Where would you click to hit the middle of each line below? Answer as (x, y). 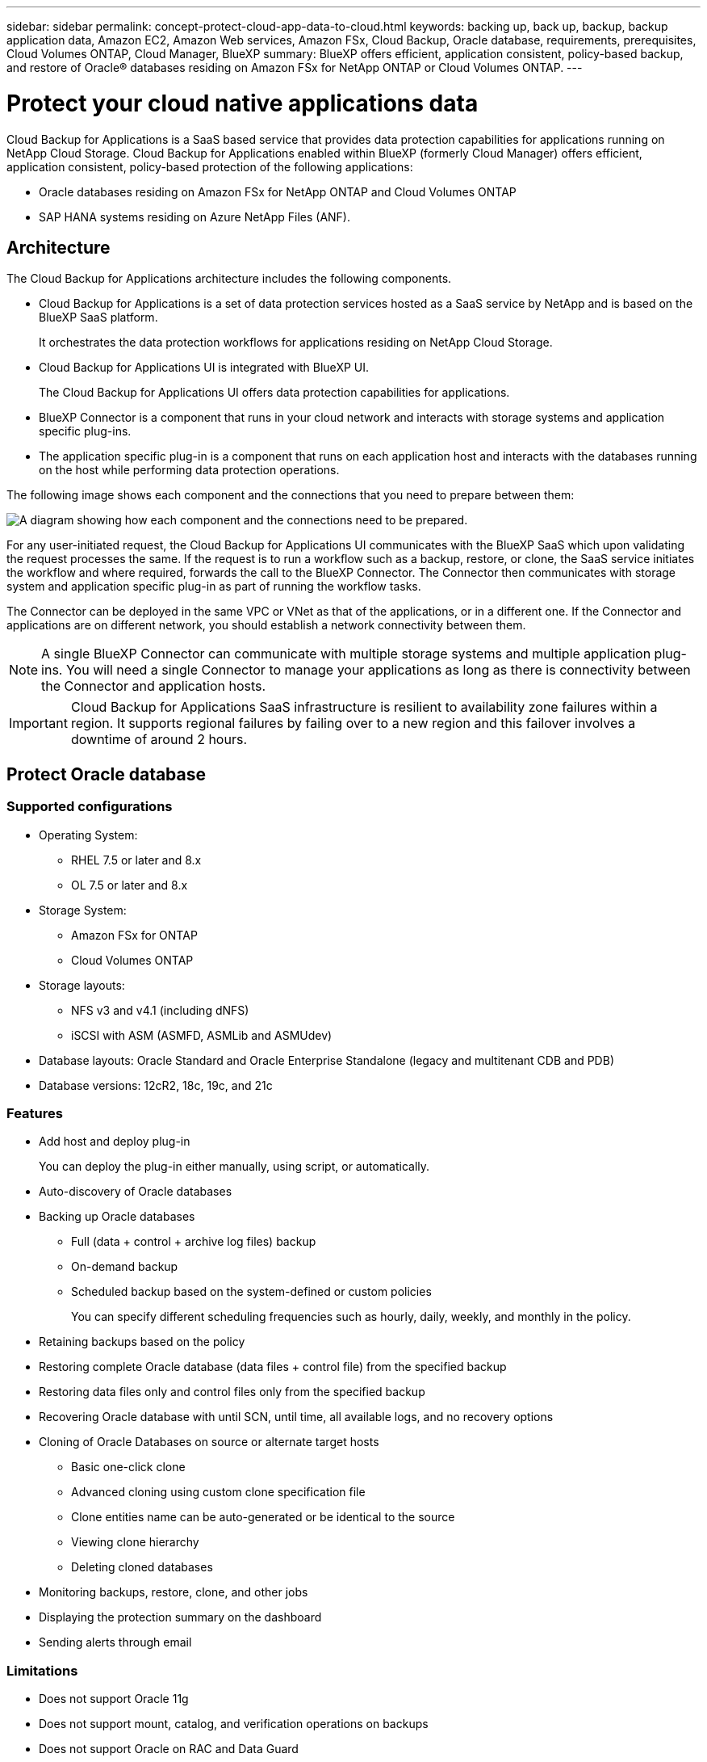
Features (35, 1113)
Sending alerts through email (115, 1642)
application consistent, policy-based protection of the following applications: (210, 166)
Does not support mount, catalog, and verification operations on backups (234, 1724)
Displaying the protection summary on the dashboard (180, 1617)
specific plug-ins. (85, 431)
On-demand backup (125, 1267)
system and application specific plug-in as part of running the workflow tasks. (214, 587)
